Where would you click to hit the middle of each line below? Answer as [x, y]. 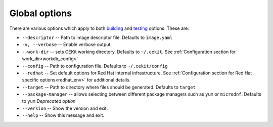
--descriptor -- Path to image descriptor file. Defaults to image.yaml [97, 37]
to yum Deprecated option [49, 101]
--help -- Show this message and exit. [63, 115]
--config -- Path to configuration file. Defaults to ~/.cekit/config [95, 66]
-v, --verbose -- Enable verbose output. [67, 45]
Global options [41, 13]
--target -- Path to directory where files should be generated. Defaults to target [109, 87]
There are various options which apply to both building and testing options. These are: [99, 28]
